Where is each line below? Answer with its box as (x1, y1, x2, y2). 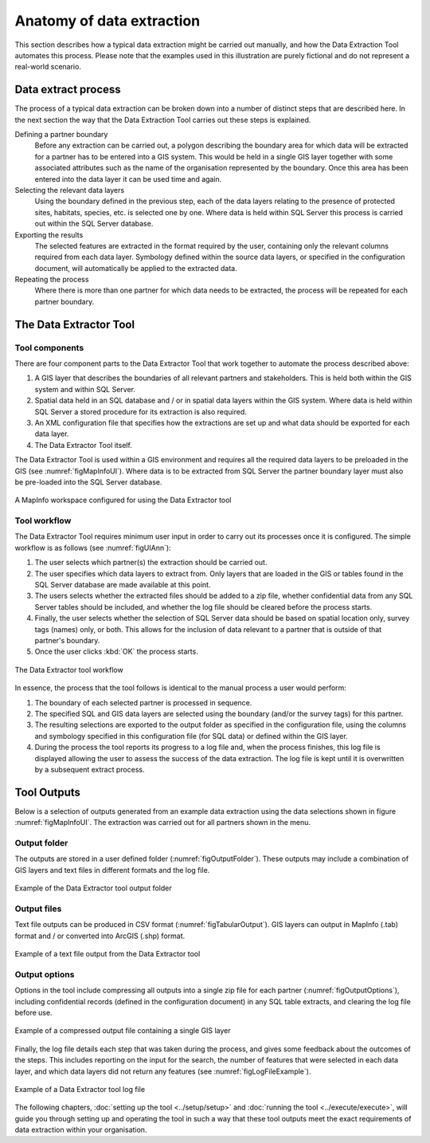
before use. (14, 1007, 53, 1017)
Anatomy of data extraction (14, 12, 201, 29)
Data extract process (14, 83, 121, 96)
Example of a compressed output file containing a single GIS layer (14, 1026, 231, 1035)
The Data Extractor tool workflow (14, 665, 123, 674)
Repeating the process (14, 275, 89, 285)
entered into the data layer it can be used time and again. (34, 174, 222, 183)
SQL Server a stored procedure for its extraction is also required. (34, 407, 247, 416)
